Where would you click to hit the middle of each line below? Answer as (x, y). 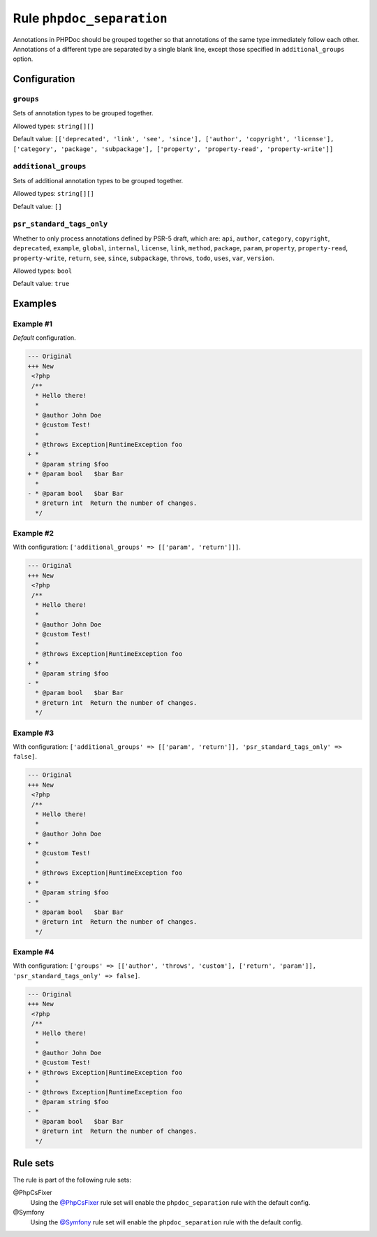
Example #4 (34, 952)
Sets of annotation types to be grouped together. (83, 113)
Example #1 (32, 324)
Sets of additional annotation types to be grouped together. (98, 180)
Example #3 (34, 733)
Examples (35, 304)
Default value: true (41, 284)
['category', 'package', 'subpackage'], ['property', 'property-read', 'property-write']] (173, 149)
